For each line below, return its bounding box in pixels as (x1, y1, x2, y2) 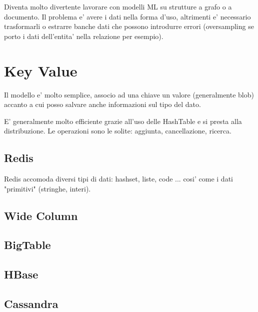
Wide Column (4, 207, 78, 223)
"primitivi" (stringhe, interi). (4, 183, 91, 193)
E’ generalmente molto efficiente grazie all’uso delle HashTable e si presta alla (4, 115, 242, 126)
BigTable (4, 237, 51, 252)
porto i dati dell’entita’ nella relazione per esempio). (4, 30, 163, 41)
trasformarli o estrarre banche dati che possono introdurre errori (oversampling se (4, 21, 254, 31)
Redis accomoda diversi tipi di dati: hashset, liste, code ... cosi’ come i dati (4, 173, 233, 184)
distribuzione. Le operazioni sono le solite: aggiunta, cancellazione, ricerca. (4, 125, 231, 136)
